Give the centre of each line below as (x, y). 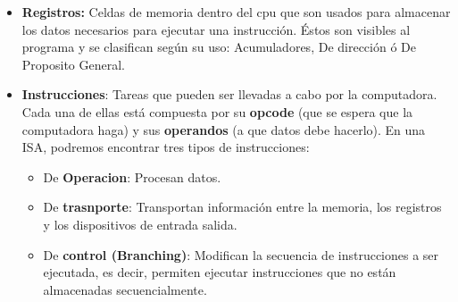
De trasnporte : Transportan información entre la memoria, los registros (242, 207)
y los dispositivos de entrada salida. (140, 224)
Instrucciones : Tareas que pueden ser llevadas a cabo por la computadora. (229, 94)
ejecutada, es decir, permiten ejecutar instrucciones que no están (220, 272)
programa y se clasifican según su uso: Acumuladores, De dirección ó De (219, 47)
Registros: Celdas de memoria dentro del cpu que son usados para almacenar (236, 12)
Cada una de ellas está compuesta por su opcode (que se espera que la (217, 111)
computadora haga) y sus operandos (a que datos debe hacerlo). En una (224, 129)
